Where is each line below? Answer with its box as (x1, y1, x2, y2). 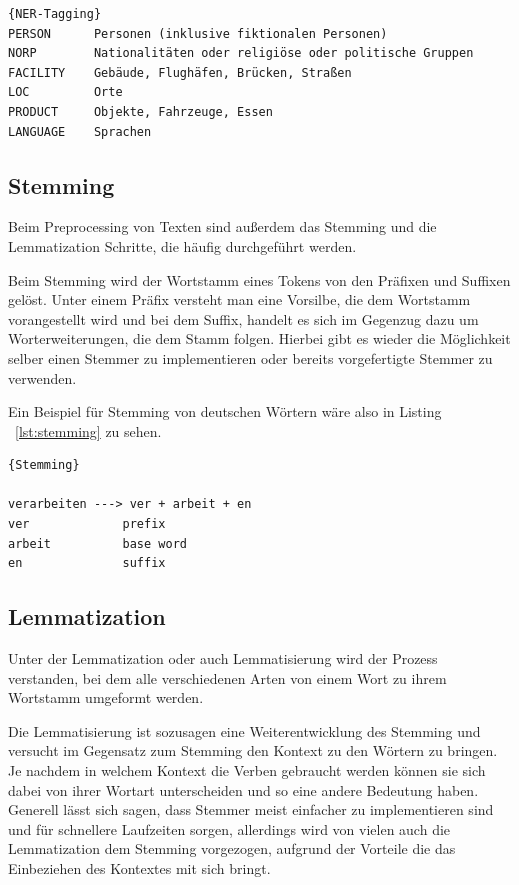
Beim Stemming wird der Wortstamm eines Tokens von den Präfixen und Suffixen (8, 269, 511, 290)
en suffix (8, 556, 166, 571)
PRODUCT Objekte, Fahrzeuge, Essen (8, 104, 273, 119)
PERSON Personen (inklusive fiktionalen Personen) (8, 26, 388, 41)
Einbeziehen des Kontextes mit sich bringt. (8, 858, 271, 878)
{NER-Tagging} (8, 7, 102, 21)
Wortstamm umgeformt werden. (8, 687, 204, 708)
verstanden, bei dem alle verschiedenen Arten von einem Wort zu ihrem (8, 667, 447, 688)
